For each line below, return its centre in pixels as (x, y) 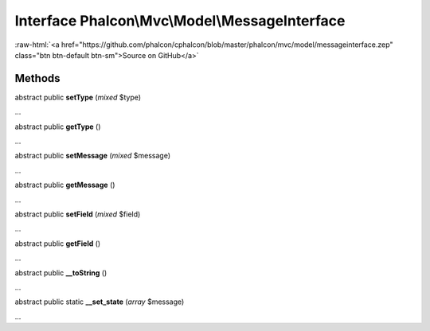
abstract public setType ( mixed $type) (78, 97)
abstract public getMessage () (65, 185)
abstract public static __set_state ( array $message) (100, 302)
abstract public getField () (58, 243)
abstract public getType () (58, 127)
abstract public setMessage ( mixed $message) (93, 156)
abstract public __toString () (61, 273)
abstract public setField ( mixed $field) (78, 214)
